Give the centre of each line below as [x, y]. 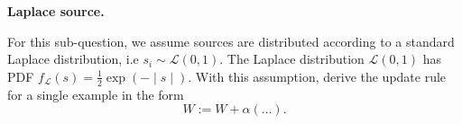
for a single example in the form [96, 94]
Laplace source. [56, 11]
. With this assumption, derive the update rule [317, 76]
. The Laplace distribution [292, 59]
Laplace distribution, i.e [73, 59]
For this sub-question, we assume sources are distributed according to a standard [231, 41]
